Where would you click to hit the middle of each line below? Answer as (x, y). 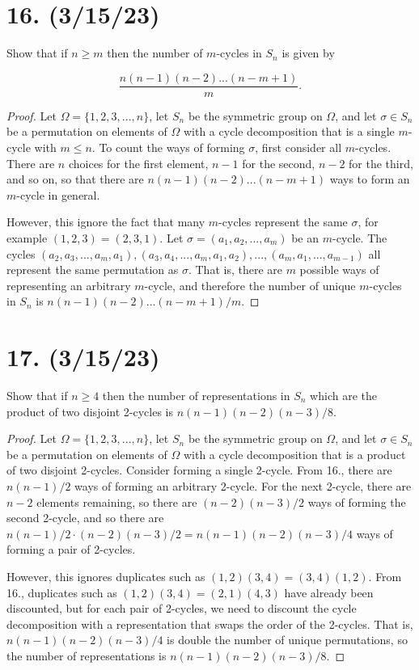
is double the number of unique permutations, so (287, 640)
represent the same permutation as (93, 270)
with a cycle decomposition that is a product (294, 454)
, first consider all (298, 147)
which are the (343, 396)
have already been (329, 592)
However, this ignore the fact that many (106, 222)
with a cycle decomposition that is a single (289, 131)
